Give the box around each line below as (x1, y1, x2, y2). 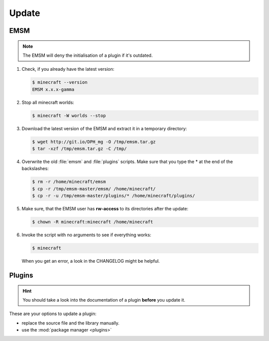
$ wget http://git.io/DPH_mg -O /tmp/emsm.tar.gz (32, 139, 156, 145)
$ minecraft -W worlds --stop (32, 113, 106, 118)
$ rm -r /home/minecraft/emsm (32, 179, 106, 184)
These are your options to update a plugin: (9, 311, 97, 317)
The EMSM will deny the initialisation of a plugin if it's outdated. (22, 52, 153, 58)
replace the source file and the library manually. (21, 320, 120, 326)
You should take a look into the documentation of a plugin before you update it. (22, 297, 185, 303)
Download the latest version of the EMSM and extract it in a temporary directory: (21, 125, 187, 132)
